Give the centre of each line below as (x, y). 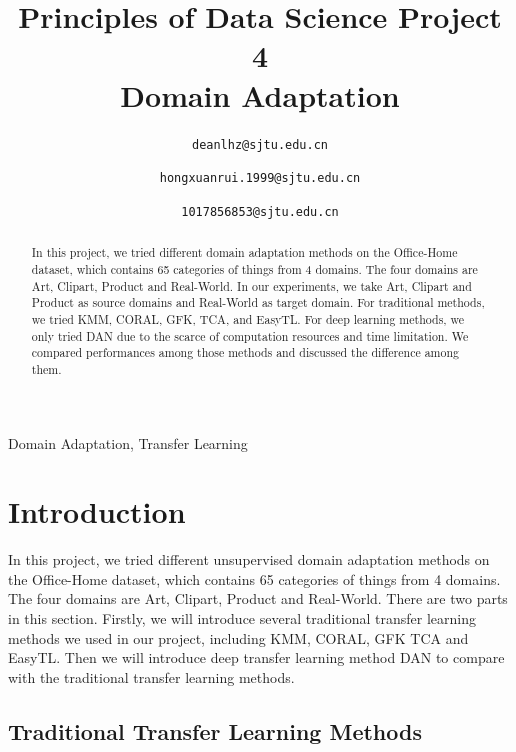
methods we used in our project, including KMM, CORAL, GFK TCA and (238, 637)
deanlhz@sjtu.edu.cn (260, 144)
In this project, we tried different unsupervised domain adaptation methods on (249, 559)
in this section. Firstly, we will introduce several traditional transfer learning (242, 618)
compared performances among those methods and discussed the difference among (245, 352)
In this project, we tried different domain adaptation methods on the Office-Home (244, 252)
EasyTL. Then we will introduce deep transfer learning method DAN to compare (256, 657)
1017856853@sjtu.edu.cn (260, 211)
